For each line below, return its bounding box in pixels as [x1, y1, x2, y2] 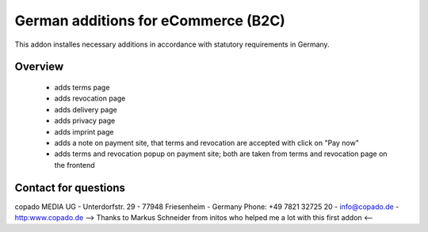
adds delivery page [54, 105, 118, 114]
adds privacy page [54, 116, 116, 126]
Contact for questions [14, 181, 126, 194]
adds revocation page [54, 93, 126, 103]
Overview [14, 60, 64, 74]
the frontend [54, 160, 95, 169]
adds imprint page [54, 127, 114, 136]
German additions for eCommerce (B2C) [14, 12, 285, 29]
